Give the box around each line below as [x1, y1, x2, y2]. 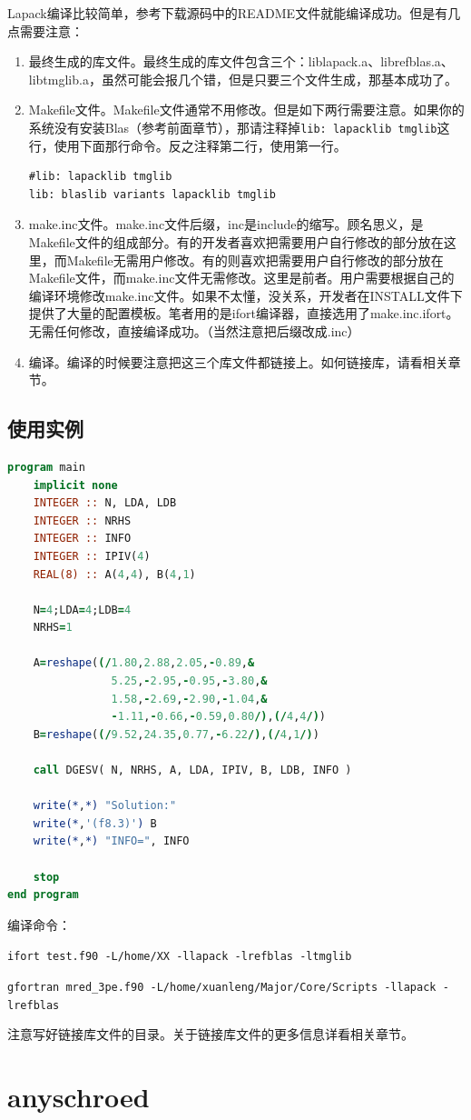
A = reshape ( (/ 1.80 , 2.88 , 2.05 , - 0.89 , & [33, 656, 255, 670]
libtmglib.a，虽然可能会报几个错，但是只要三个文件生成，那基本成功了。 [28, 69, 457, 88]
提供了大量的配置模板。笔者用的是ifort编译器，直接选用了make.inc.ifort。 [28, 304, 459, 323]
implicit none [33, 478, 118, 492]
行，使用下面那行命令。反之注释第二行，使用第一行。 [28, 135, 347, 155]
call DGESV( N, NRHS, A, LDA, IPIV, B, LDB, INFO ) [33, 764, 352, 777]
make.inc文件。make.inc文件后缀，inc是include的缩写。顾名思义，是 [28, 215, 424, 234]
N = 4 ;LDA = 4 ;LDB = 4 [33, 603, 132, 616]
